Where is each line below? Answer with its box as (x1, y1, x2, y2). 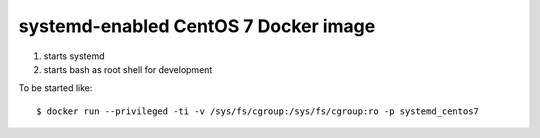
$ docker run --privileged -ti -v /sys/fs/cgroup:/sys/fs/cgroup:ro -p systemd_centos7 (36, 105, 480, 117)
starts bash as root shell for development (43, 63, 213, 75)
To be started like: (18, 82, 93, 94)
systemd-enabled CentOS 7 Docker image (18, 15, 376, 37)
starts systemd (43, 50, 105, 62)
